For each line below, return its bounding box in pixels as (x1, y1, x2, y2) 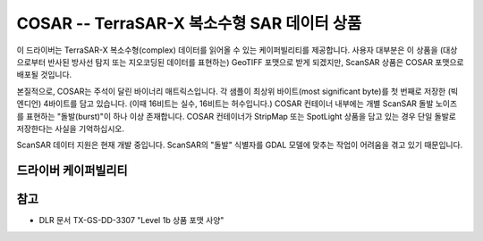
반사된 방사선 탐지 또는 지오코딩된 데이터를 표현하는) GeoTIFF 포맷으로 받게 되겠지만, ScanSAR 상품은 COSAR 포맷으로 (47, 56, 464, 67)
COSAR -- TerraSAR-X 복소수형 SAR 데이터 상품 (16, 13, 362, 33)
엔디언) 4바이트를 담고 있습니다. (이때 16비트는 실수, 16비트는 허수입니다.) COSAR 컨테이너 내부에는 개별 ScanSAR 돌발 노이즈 (16, 98, 458, 109)
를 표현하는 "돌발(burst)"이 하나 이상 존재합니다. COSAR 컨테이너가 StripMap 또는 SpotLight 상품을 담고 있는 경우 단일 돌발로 (16, 111, 456, 121)
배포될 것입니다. (16, 70, 72, 80)
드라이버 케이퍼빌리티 (16, 163, 129, 179)
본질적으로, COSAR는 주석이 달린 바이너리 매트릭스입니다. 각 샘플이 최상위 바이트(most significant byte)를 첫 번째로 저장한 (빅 (16, 86, 459, 96)
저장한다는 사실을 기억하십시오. (16, 123, 125, 134)
